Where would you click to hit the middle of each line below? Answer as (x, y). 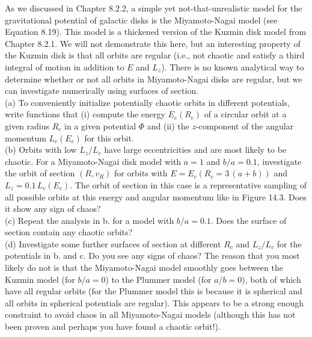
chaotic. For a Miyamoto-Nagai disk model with (93, 161)
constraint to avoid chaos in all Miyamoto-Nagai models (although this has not (150, 314)
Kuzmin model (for (40, 279)
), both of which (271, 279)
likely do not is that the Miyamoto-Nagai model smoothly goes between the (144, 267)
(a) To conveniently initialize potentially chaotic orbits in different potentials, (147, 102)
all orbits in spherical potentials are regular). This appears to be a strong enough (154, 302)
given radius (27, 125)
